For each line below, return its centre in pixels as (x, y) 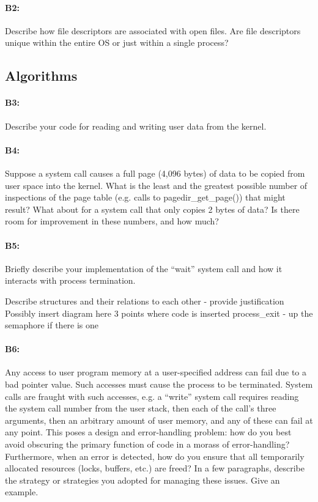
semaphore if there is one (52, 325)
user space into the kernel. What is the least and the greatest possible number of (156, 185)
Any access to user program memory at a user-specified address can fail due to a (156, 372)
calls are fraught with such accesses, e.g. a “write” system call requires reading (152, 396)
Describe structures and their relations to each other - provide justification (145, 301)
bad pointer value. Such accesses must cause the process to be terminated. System (159, 384)
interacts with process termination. (70, 280)
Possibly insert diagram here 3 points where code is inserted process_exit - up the (159, 313)
